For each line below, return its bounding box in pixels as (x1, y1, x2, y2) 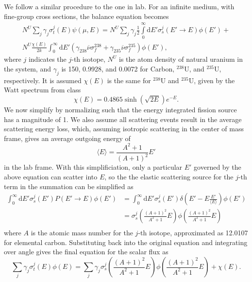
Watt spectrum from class (4, 85, 81, 95)
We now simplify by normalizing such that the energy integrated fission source (4, 105, 237, 115)
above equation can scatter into (4, 171, 98, 181)
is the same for (107, 75, 151, 85)
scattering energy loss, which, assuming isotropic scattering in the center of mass (4, 123, 244, 134)
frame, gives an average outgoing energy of (4, 133, 131, 143)
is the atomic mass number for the (31, 228, 133, 238)
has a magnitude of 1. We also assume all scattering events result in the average (4, 114, 242, 124)
